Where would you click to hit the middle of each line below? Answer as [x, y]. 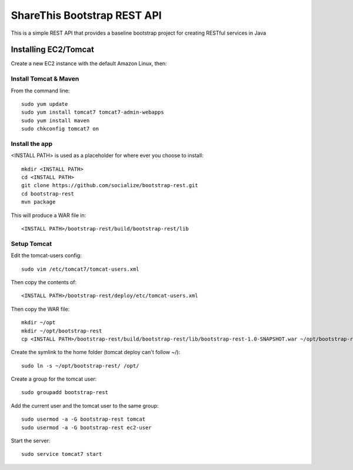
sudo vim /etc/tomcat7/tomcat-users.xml [80, 269]
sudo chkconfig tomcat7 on [60, 129]
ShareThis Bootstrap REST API [86, 15]
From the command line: [40, 91]
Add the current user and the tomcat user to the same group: [85, 405]
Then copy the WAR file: [40, 309]
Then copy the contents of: [44, 282]
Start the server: [31, 441]
